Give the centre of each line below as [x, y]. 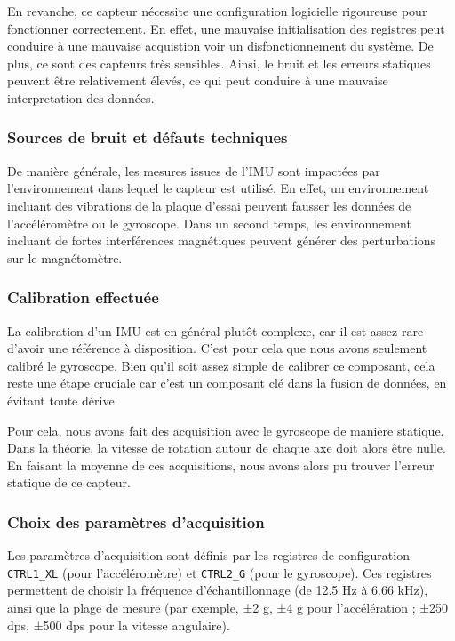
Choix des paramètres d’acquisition [136, 521]
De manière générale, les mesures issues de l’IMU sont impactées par [194, 170]
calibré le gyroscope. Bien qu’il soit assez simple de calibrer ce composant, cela [221, 365]
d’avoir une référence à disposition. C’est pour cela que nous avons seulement [217, 348]
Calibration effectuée [83, 297]
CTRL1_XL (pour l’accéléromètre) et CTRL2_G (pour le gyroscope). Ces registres [220, 572]
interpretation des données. [81, 97]
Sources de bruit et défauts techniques [148, 137]
